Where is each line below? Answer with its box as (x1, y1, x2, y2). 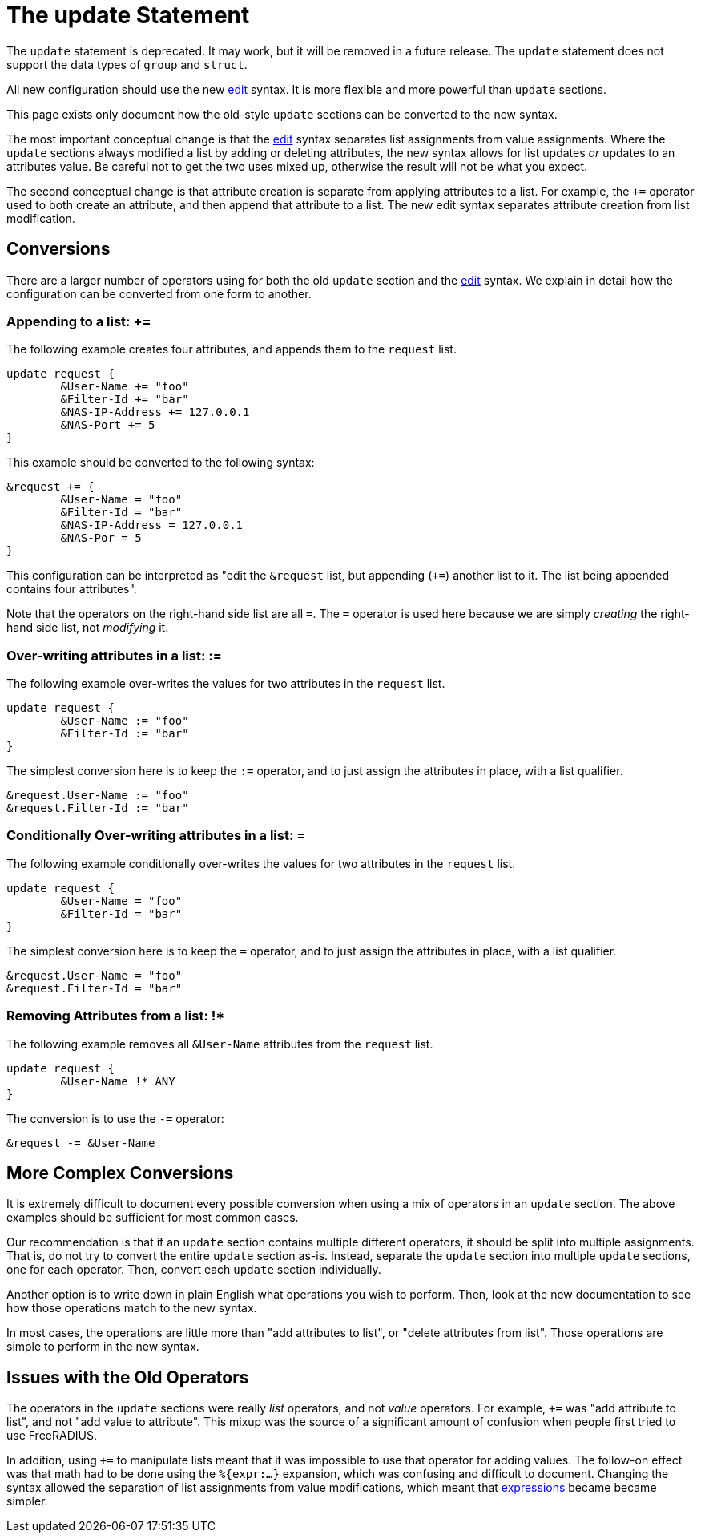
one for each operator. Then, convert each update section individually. (6, 1262, 381, 1277)
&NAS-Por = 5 (60, 531, 142, 545)
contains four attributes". (6, 582, 137, 596)
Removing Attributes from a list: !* (6, 1008, 225, 1024)
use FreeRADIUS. (6, 1428, 97, 1443)
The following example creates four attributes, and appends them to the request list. (6, 342, 457, 357)
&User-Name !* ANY (60, 1074, 175, 1088)
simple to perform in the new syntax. (6, 1339, 199, 1354)
